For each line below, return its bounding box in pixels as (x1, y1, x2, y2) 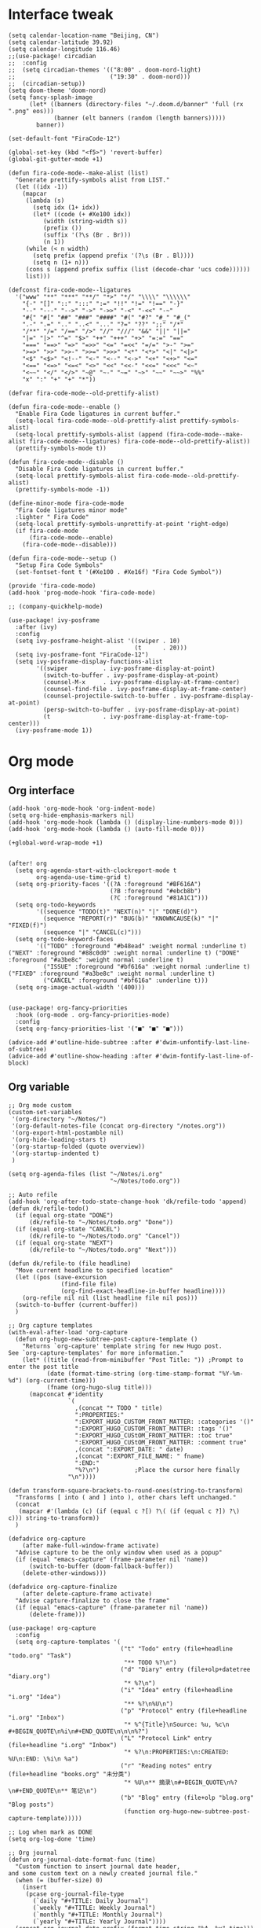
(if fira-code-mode (15, 527, 79, 535)
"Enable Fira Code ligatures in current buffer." (15, 410, 180, 418)
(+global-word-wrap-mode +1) (8, 839, 103, 847)
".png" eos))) (8, 107, 55, 115)
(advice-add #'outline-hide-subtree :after (8, 1038, 153, 1047)
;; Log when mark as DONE (8, 1828, 92, 1836)
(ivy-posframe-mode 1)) (15, 726, 92, 734)
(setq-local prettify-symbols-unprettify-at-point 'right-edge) (15, 520, 230, 528)
